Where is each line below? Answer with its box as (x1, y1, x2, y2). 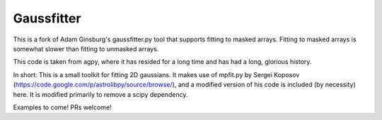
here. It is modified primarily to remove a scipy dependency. (13, 90, 188, 98)
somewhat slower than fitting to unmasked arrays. (13, 44, 159, 53)
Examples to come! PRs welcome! (13, 102, 112, 112)
